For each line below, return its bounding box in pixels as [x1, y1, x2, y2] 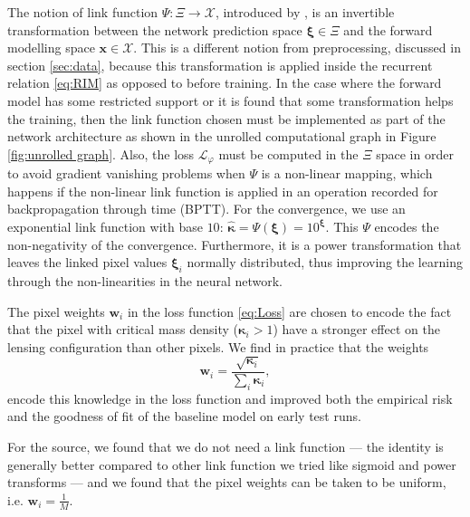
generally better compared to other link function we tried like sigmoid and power [7, 455, 456, 474]
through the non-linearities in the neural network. [7, 271, 283, 290]
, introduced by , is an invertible [215, 3, 395, 21]
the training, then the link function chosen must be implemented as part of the [7, 109, 446, 128]
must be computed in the [218, 144, 359, 163]
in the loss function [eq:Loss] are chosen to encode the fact [127, 302, 452, 321]
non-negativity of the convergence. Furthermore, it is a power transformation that [7, 235, 462, 254]
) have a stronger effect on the [273, 320, 440, 339]
